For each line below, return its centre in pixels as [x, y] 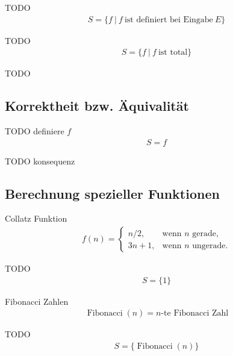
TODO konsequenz [40, 161]
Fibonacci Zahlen [37, 301]
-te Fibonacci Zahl [195, 314]
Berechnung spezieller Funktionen [112, 193]
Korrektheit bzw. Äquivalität [97, 106]
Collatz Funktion [36, 218]
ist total [173, 53]
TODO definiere [35, 131]
